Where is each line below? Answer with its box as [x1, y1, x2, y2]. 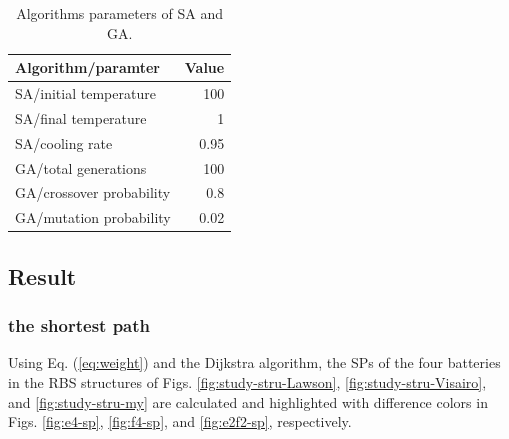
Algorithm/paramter [15, 57, 160, 78]
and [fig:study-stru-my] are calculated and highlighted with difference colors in [8, 391, 488, 412]
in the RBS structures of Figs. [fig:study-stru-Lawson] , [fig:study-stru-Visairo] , [8, 371, 487, 392]
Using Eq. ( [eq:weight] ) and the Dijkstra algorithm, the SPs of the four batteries [8, 352, 501, 373]
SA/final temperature [15, 107, 147, 128]
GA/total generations [15, 157, 147, 178]
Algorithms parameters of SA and [16, 3, 223, 23]
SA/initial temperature [15, 83, 156, 104]
